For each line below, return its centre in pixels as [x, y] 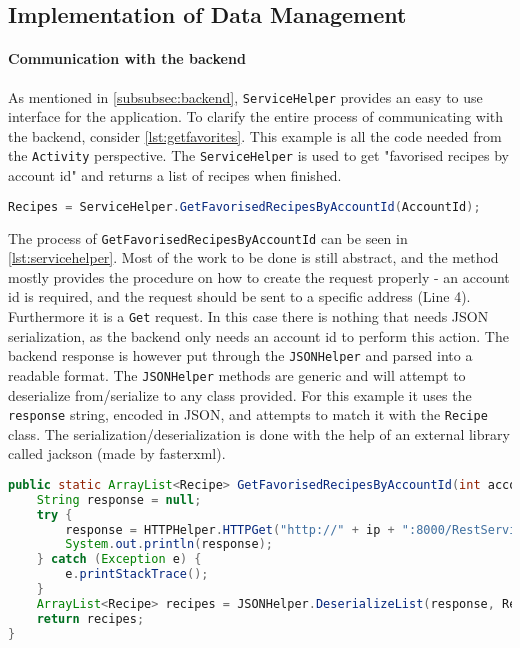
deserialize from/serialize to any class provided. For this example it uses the [240, 394]
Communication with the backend [127, 58]
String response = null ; [119, 499]
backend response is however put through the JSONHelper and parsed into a [240, 355]
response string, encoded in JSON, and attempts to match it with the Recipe [248, 414]
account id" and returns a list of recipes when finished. [175, 175]
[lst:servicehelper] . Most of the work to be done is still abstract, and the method [253, 257]
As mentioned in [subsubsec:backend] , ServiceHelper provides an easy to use [245, 96]
